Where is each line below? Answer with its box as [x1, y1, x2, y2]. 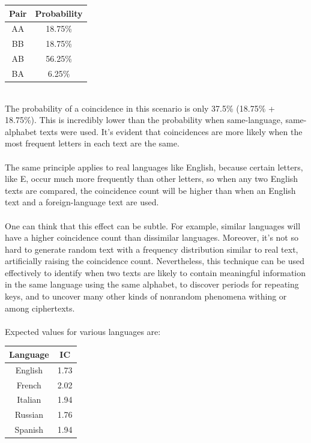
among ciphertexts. [5, 301, 75, 314]
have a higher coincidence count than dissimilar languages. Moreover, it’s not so [5, 231, 298, 244]
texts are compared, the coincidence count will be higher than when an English [5, 184, 296, 196]
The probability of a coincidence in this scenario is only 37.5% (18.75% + [5, 101, 275, 114]
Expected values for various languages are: [5, 325, 161, 337]
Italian [17, 393, 41, 406]
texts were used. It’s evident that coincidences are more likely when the [39, 125, 303, 137]
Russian [14, 408, 44, 421]
